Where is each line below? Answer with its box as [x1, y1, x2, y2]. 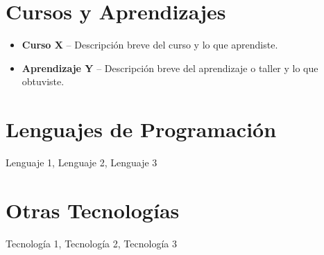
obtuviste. [22, 74, 65, 89]
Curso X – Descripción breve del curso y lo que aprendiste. [22, 37, 278, 52]
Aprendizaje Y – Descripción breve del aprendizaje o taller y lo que [22, 60, 318, 75]
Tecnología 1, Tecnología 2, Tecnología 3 [6, 236, 177, 250]
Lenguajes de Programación [6, 115, 277, 143]
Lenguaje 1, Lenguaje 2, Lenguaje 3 [6, 155, 157, 170]
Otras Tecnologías [6, 195, 180, 224]
